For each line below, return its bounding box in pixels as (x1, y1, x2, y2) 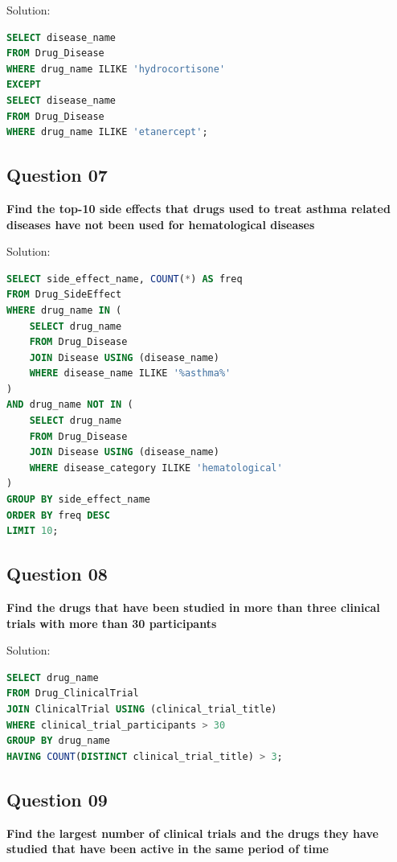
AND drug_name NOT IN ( (6, 399, 133, 411)
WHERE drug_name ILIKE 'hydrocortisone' (6, 63, 226, 75)
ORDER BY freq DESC (6, 509, 110, 521)
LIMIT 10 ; (6, 525, 59, 537)
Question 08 (6, 561, 108, 586)
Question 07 (6, 162, 108, 187)
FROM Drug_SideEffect (6, 289, 122, 301)
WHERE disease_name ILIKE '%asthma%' (29, 367, 231, 380)
